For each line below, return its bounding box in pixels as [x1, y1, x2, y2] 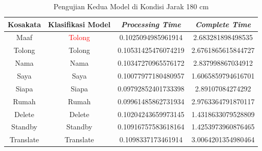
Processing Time [121, 18, 181, 29]
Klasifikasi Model [48, 18, 111, 29]
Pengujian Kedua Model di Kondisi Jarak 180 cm [53, 1, 209, 11]
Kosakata [8, 18, 41, 29]
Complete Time [195, 18, 251, 29]
